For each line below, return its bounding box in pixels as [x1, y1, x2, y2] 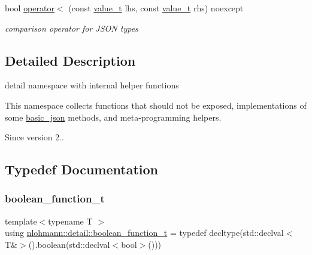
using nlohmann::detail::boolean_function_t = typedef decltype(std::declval [5, 226, 284, 239]
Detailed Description [5, 51, 136, 69]
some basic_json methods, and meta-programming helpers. [5, 110, 222, 123]
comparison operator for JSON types [5, 21, 138, 34]
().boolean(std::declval [28, 238, 110, 250]
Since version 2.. [5, 131, 64, 143]
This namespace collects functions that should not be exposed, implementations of [5, 99, 307, 111]
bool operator [5, 2, 54, 14]
